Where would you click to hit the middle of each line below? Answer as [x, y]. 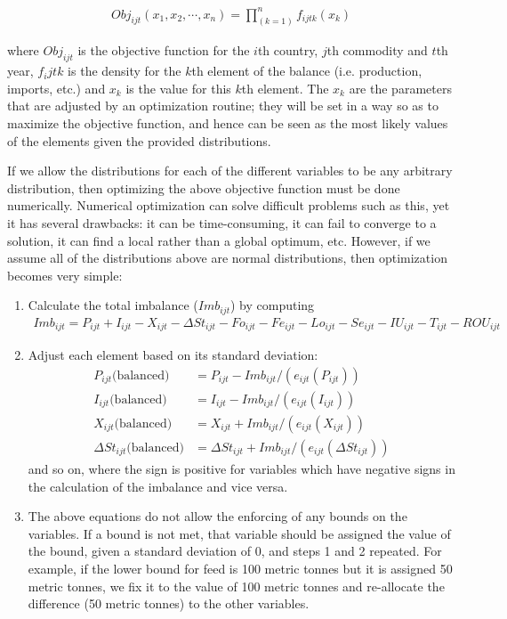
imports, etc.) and [56, 88]
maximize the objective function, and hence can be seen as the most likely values [228, 122]
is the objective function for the [164, 50]
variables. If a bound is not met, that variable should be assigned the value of [239, 533]
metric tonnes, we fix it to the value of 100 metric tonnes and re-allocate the [236, 586]
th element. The [285, 88]
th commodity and [377, 50]
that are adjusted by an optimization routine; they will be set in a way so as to [223, 106]
